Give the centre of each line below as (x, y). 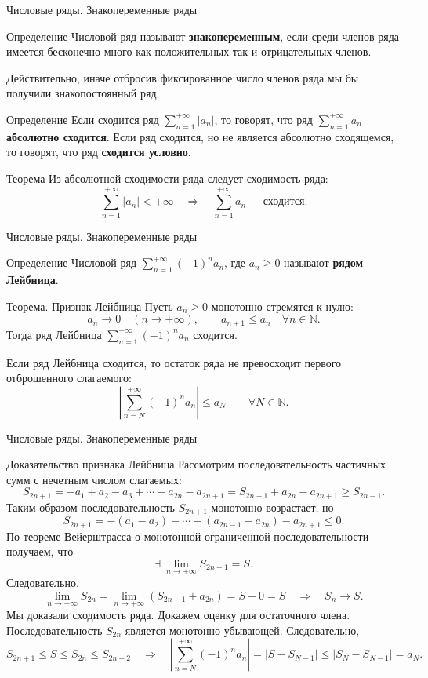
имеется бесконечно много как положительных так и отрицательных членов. (189, 51)
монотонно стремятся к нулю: (282, 306)
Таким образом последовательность (91, 507)
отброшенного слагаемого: (69, 378)
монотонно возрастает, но (272, 507)
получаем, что (40, 551)
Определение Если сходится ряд (83, 119)
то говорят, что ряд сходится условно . (99, 152)
